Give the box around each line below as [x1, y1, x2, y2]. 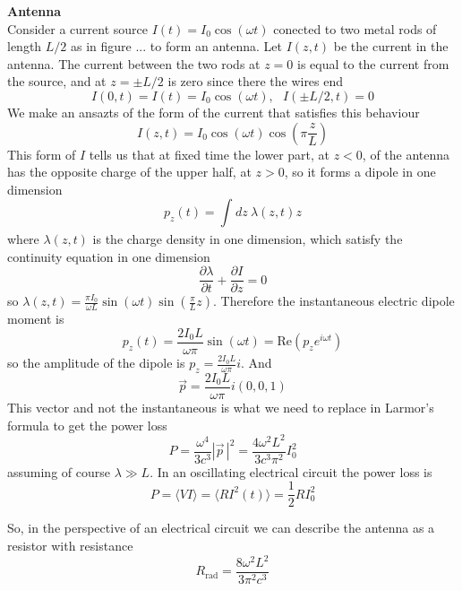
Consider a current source [7, 19, 149, 38]
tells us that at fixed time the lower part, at [89, 144, 330, 163]
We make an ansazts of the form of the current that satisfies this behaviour [7, 102, 420, 121]
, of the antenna [362, 144, 450, 163]
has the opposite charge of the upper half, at [7, 162, 252, 181]
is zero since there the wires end [167, 72, 344, 91]
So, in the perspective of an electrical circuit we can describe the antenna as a [7, 518, 435, 537]
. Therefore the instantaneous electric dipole [213, 291, 455, 310]
